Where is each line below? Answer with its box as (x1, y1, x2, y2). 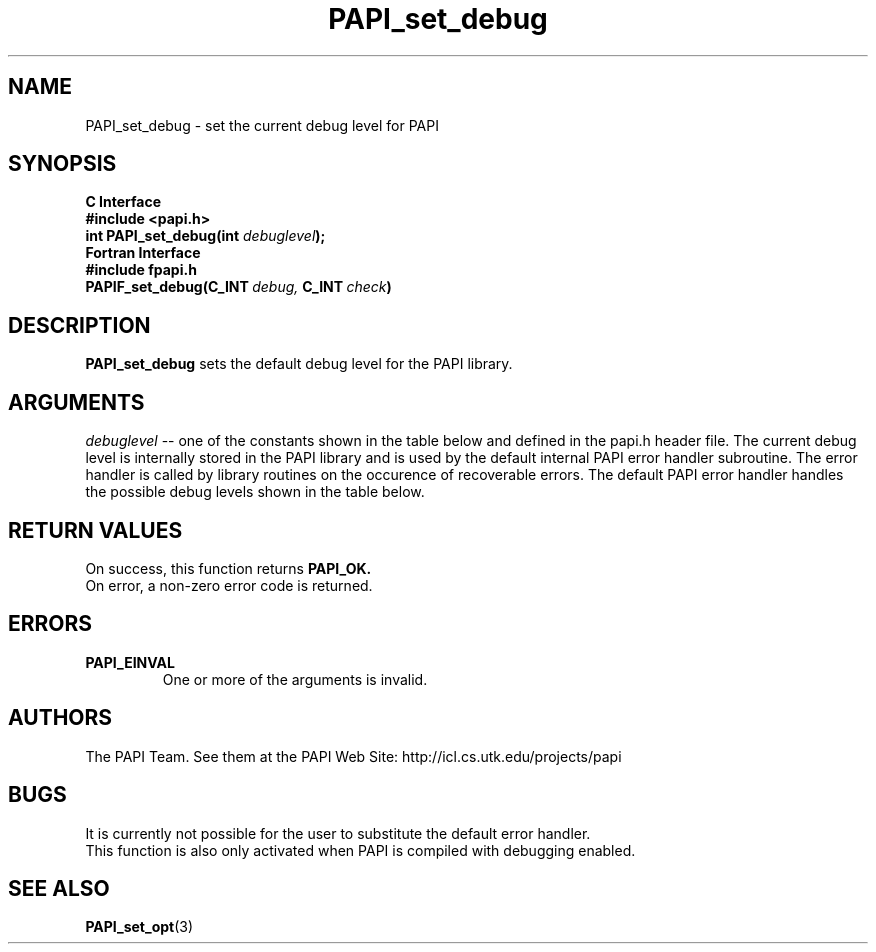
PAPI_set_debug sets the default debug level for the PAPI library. (85, 355, 513, 373)
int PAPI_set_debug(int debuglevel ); (85, 227, 326, 245)
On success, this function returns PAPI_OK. (85, 559, 372, 577)
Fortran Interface (85, 244, 201, 262)
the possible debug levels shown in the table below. (85, 483, 425, 501)
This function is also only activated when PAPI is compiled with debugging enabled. (85, 841, 636, 859)
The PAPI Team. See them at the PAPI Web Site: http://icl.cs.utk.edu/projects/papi (85, 747, 622, 765)
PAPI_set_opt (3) (85, 918, 194, 936)
